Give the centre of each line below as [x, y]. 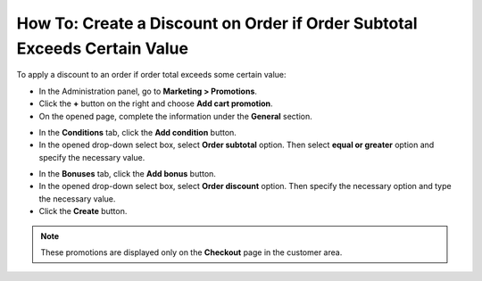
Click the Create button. [83, 211]
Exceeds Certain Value [103, 48]
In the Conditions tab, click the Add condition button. [137, 132]
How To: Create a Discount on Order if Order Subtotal [217, 23]
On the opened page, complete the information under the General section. [175, 116]
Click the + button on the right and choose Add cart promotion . [156, 103]
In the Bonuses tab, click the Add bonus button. [127, 174]
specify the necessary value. [92, 157]
